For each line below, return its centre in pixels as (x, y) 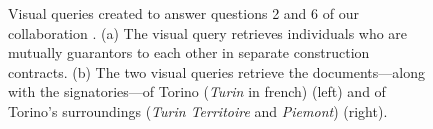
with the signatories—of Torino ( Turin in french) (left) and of (197, 91)
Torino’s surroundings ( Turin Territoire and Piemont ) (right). (198, 110)
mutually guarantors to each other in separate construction (189, 52)
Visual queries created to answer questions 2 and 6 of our (183, 13)
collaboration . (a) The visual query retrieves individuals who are (208, 32)
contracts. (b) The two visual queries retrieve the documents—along (216, 71)
